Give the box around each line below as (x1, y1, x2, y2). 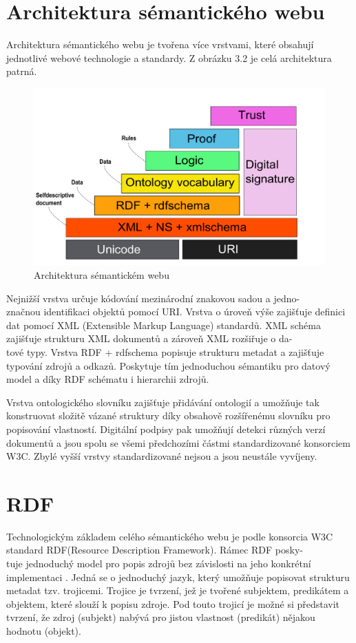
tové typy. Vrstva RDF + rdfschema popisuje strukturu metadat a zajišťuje (6, 345, 324, 359)
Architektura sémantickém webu (34, 268, 169, 282)
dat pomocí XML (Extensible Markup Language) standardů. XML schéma (6, 317, 321, 332)
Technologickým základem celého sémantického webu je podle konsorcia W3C (6, 529, 333, 543)
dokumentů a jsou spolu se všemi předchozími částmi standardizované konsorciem (6, 435, 350, 450)
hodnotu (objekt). (6, 624, 81, 638)
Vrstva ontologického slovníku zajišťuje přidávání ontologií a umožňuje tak (6, 394, 320, 409)
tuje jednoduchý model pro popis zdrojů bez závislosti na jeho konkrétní (6, 556, 311, 571)
